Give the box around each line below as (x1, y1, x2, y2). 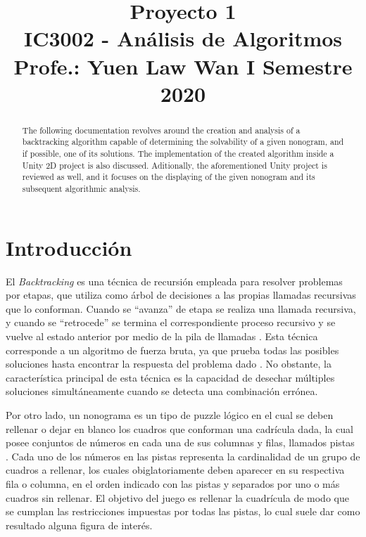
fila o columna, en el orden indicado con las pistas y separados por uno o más (6, 476, 340, 491)
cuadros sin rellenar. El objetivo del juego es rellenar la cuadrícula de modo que (6, 490, 349, 505)
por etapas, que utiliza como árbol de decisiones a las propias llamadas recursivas (6, 287, 356, 302)
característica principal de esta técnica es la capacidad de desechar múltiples (6, 370, 335, 384)
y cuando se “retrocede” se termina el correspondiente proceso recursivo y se (6, 315, 336, 330)
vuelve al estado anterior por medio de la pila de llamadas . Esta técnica (6, 328, 318, 343)
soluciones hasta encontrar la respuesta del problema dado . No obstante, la (6, 356, 332, 371)
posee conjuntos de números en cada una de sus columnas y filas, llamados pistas (6, 435, 355, 450)
